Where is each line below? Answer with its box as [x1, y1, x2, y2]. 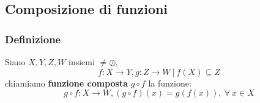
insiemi [69, 55, 95, 68]
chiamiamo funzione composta [5, 76, 128, 89]
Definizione [5, 31, 61, 46]
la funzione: [148, 76, 191, 89]
